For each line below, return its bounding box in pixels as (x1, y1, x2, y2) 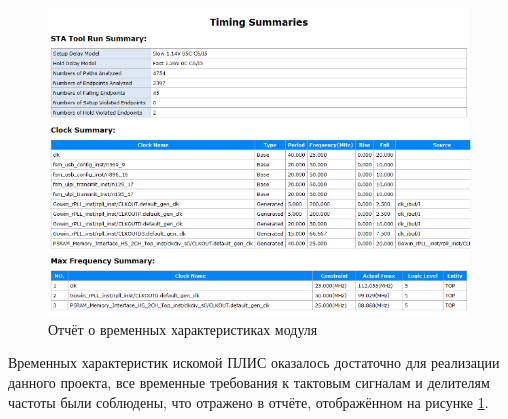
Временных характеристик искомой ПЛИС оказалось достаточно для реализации (8, 352, 500, 373)
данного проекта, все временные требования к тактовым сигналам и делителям (8, 371, 490, 392)
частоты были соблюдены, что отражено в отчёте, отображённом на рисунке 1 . (8, 391, 489, 412)
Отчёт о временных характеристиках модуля (48, 318, 318, 339)
